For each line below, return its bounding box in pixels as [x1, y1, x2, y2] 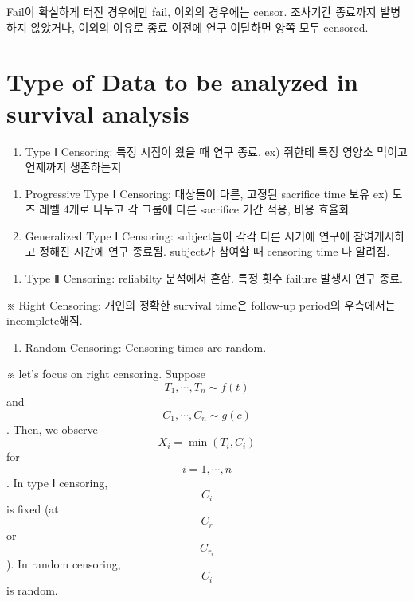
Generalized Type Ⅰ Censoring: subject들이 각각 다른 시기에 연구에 [25, 227, 350, 244]
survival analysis [6, 96, 189, 129]
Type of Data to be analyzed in [6, 65, 358, 98]
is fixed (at [6, 500, 59, 517]
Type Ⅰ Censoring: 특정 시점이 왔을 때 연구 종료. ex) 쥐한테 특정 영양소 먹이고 [25, 142, 408, 159]
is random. [6, 581, 58, 598]
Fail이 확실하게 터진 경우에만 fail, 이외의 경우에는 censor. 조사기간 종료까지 [6, 3, 377, 19]
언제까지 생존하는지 [25, 158, 122, 175]
